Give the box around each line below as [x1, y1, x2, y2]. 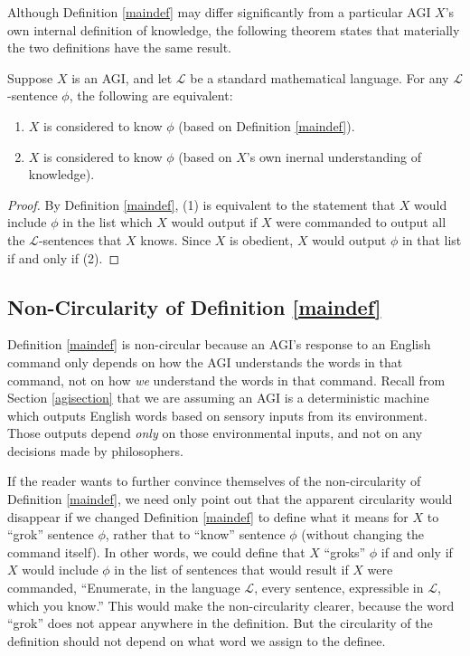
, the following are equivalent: [69, 86, 233, 105]
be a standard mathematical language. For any [190, 68, 449, 87]
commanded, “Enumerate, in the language [7, 578, 240, 597]
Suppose [7, 68, 53, 87]
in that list [401, 230, 462, 249]
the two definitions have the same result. [7, 38, 231, 57]
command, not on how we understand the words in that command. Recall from [7, 370, 446, 389]
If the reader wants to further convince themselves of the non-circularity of [7, 471, 421, 490]
